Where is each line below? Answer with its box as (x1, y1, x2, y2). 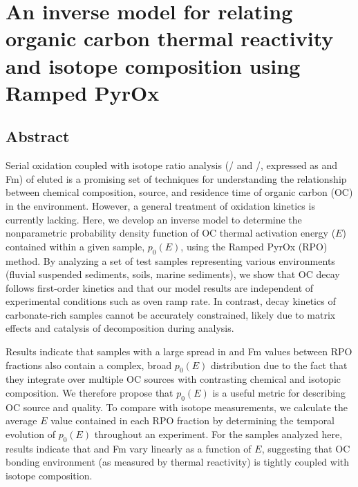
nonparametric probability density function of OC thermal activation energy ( (6, 226, 336, 240)
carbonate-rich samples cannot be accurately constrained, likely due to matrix (6, 307, 336, 321)
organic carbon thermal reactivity (6, 24, 334, 52)
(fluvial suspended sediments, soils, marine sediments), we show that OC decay (6, 267, 340, 281)
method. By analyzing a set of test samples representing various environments (6, 253, 335, 268)
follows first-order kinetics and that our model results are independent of (6, 280, 314, 295)
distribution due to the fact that (211, 357, 348, 372)
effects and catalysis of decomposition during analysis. (6, 321, 234, 335)
